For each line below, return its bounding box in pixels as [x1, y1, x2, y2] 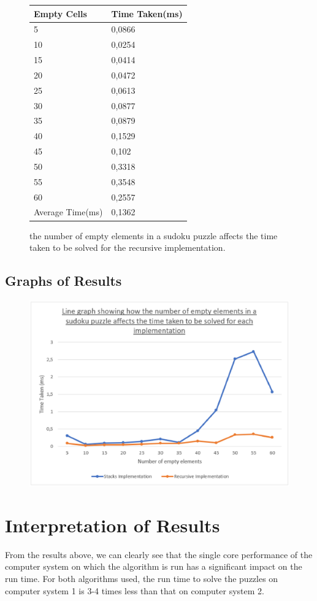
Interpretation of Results [5, 512, 220, 537]
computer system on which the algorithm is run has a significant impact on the [5, 560, 302, 573]
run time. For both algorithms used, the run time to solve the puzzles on [5, 572, 278, 584]
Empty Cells [34, 7, 87, 20]
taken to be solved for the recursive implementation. [29, 241, 226, 254]
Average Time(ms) [34, 205, 103, 218]
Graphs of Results [5, 271, 122, 290]
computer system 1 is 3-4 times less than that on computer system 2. [5, 584, 264, 597]
